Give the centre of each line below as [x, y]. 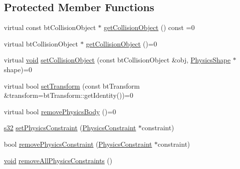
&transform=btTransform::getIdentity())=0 [69, 95]
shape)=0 [18, 69]
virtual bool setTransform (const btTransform [72, 85]
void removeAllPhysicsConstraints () [58, 160]
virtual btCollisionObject [41, 43]
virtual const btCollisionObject [50, 27]
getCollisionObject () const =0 [149, 27]
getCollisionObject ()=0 [121, 43]
